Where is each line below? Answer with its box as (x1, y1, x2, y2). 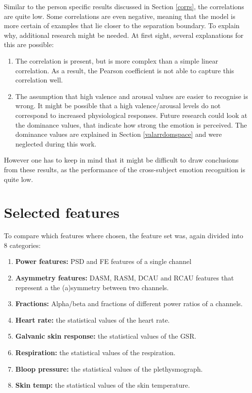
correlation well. (15, 75, 63, 85)
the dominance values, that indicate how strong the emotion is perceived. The (15, 119, 247, 130)
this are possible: (4, 39, 54, 49)
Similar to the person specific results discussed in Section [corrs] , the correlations (4, 1, 244, 11)
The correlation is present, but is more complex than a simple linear (15, 55, 218, 65)
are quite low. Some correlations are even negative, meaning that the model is (4, 11, 235, 21)
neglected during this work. (15, 138, 97, 148)
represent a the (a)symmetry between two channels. (15, 282, 169, 292)
